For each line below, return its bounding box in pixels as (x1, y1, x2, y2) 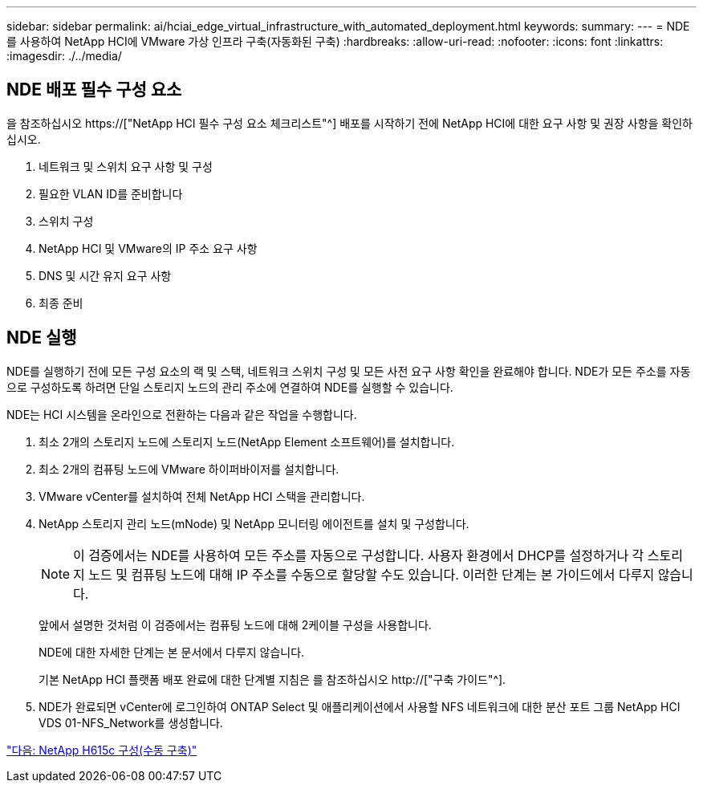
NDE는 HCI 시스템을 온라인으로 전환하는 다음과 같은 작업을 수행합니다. (6, 407, 357, 421)
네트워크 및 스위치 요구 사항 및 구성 (39, 159, 213, 173)
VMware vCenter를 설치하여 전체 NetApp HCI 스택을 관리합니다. (39, 489, 365, 503)
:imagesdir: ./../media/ (6, 49, 122, 63)
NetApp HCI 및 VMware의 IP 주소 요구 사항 (39, 241, 258, 255)
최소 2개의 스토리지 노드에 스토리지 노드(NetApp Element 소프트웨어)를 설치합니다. (39, 434, 455, 449)
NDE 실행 (6, 327, 77, 348)
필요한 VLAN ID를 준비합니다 (39, 186, 183, 201)
